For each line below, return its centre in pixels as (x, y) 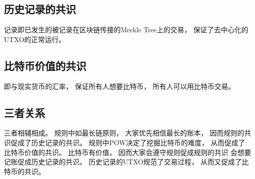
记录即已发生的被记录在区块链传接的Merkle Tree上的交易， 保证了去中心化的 (126, 30)
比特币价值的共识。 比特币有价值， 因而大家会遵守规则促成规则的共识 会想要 (127, 152)
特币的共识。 (25, 171)
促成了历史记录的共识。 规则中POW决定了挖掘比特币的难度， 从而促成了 (128, 142)
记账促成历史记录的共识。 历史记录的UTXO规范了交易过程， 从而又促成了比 (126, 162)
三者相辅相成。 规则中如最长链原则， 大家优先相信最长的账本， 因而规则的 (124, 133)
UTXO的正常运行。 (35, 39)
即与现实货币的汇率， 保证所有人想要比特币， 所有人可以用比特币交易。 (120, 86)
